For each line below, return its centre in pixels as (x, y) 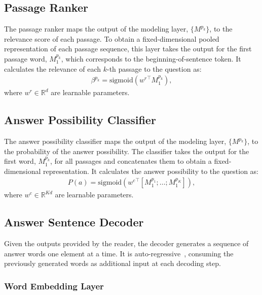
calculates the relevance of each (53, 68)
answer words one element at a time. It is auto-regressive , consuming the (119, 253)
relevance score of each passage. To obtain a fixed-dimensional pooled (112, 38)
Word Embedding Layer (54, 286)
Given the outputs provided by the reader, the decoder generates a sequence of (126, 243)
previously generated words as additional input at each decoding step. (113, 263)
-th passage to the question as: (154, 68)
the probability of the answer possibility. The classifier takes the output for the (127, 151)
